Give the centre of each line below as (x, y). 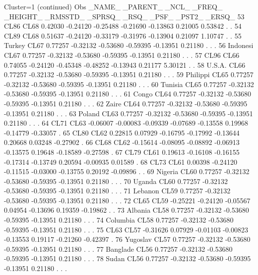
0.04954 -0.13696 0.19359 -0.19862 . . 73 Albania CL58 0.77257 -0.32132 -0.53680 (127, 210)
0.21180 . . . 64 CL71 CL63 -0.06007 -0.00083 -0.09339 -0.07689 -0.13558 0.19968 (126, 123)
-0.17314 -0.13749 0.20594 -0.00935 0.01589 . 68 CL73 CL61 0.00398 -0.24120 (121, 161)
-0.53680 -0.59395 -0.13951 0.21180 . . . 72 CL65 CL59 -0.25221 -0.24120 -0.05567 (127, 200)
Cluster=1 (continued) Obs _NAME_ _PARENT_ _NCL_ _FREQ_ (113, 6)
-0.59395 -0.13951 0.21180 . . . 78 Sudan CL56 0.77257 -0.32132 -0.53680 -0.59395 (128, 258)
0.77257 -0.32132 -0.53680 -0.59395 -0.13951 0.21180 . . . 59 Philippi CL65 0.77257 (129, 74)
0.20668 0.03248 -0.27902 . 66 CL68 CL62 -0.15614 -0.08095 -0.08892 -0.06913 (122, 142)
